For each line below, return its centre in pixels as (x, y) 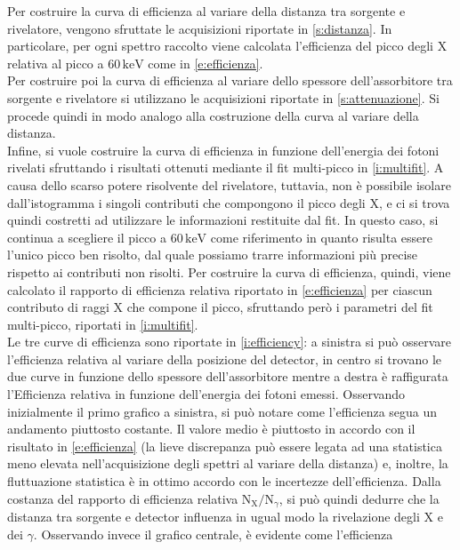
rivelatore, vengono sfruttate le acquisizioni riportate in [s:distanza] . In (200, 28)
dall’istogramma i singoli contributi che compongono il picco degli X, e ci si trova (229, 202)
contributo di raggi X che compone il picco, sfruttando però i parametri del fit (220, 307)
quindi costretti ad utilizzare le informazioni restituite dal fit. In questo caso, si (223, 220)
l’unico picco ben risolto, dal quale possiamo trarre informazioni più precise (213, 255)
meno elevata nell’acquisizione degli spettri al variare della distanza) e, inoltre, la (228, 463)
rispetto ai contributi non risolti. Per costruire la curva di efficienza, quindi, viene (229, 271)
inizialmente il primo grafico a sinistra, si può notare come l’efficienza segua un (222, 411)
